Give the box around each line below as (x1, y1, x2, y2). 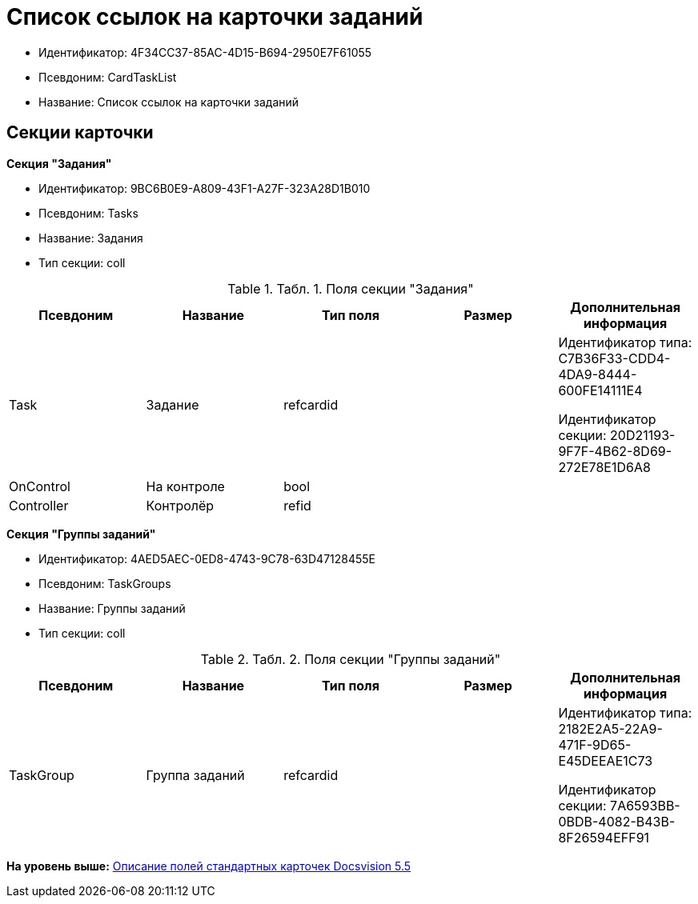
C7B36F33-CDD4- (558, 350, 671, 366)
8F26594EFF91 (558, 829, 650, 846)
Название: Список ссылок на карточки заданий (38, 94, 299, 109)
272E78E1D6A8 (558, 458, 651, 475)
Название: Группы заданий (38, 601, 186, 615)
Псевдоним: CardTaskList (38, 70, 177, 84)
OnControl (9, 478, 70, 494)
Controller (9, 497, 69, 514)
